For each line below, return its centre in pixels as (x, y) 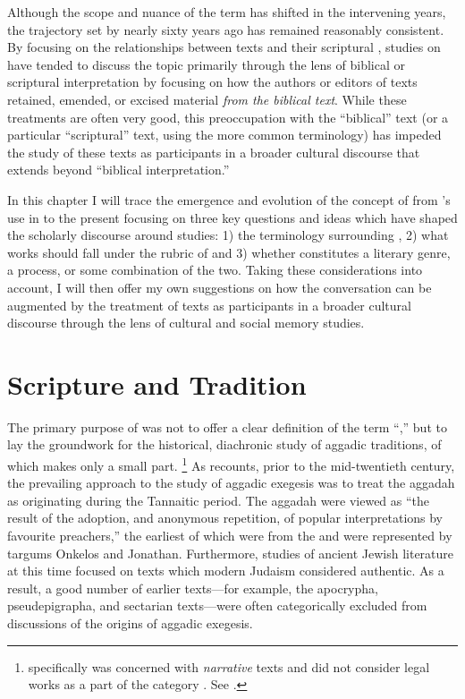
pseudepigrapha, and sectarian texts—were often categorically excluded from (217, 605)
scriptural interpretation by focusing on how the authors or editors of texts (212, 82)
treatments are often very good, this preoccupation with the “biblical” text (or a (228, 117)
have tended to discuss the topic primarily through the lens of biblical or (206, 64)
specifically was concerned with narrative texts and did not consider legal (229, 666)
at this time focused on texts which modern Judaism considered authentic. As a (226, 571)
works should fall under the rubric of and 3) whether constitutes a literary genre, (229, 252)
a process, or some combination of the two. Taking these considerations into (215, 270)
